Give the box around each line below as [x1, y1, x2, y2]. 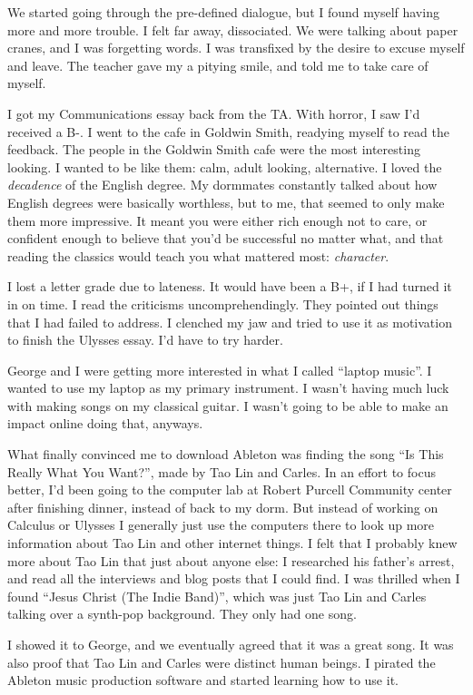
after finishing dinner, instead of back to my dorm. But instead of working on [7, 497, 439, 516]
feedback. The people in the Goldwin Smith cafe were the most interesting [7, 140, 420, 159]
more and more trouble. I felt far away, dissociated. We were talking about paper [7, 20, 458, 39]
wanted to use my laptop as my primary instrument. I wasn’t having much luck [7, 378, 449, 397]
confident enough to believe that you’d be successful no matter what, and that [7, 229, 444, 248]
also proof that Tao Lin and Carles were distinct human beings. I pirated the [7, 652, 436, 671]
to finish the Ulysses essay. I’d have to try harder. [7, 330, 283, 349]
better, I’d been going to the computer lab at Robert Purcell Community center [7, 480, 452, 499]
